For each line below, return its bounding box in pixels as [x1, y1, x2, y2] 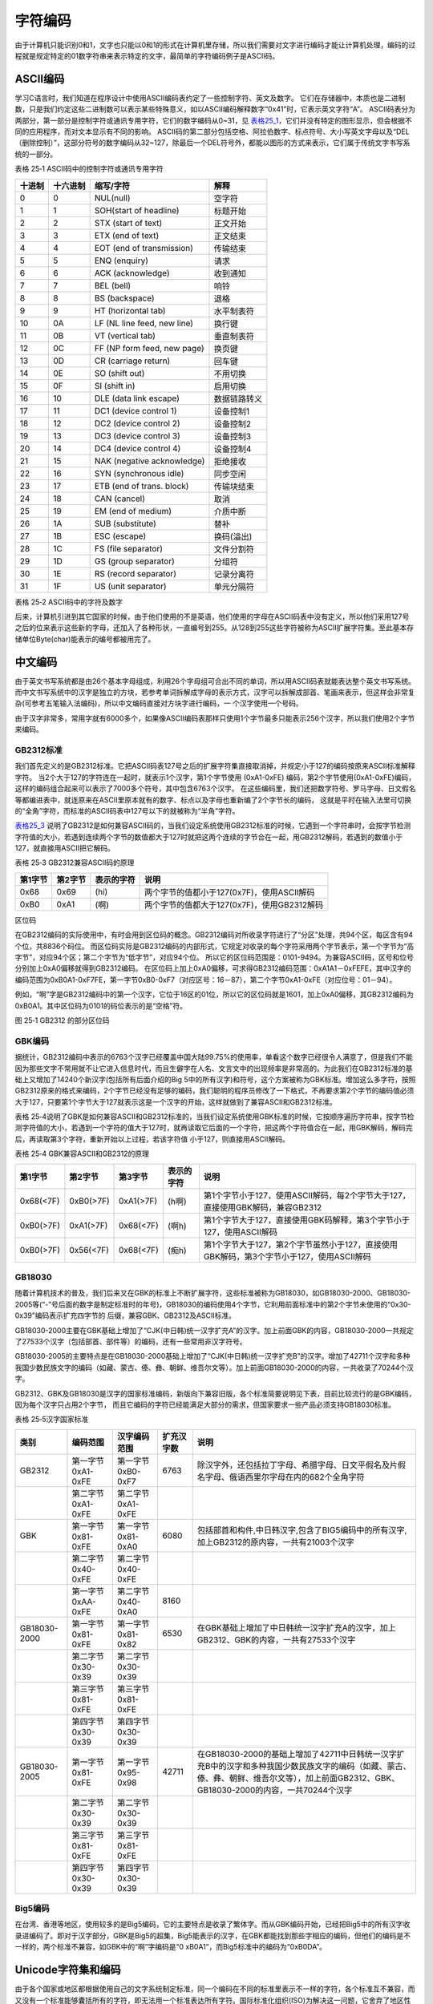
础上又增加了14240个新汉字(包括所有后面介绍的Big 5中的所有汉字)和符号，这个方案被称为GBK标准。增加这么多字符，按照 [14, 1074, 416, 1084]
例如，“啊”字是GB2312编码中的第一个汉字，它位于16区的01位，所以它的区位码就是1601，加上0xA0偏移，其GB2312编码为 [14, 990, 415, 1000]
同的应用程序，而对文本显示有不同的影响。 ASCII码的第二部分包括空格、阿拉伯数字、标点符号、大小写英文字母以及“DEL [14, 127, 410, 136]
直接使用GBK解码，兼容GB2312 [203, 1202, 322, 1213]
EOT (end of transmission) [94, 242, 194, 253]
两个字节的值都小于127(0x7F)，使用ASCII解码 [144, 887, 316, 898]
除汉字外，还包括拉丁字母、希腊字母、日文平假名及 [196, 1459, 391, 1470]
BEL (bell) [94, 280, 132, 291]
